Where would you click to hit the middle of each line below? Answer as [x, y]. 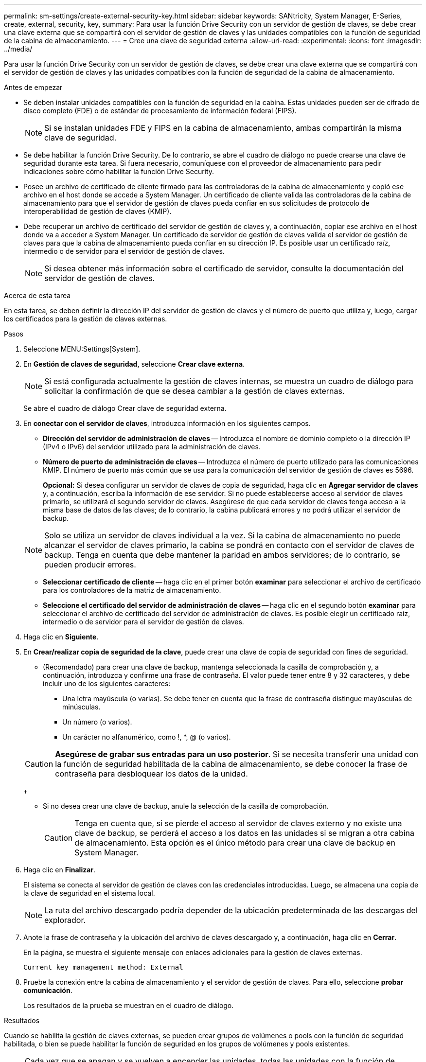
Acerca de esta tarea [37, 295]
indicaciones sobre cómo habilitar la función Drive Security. [119, 171]
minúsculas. [81, 707]
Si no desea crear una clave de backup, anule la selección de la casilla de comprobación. [186, 806]
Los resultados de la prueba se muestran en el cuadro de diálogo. [129, 1005]
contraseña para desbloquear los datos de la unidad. [151, 774]
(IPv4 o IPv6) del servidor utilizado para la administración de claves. [152, 447]
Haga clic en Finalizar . [60, 870]
